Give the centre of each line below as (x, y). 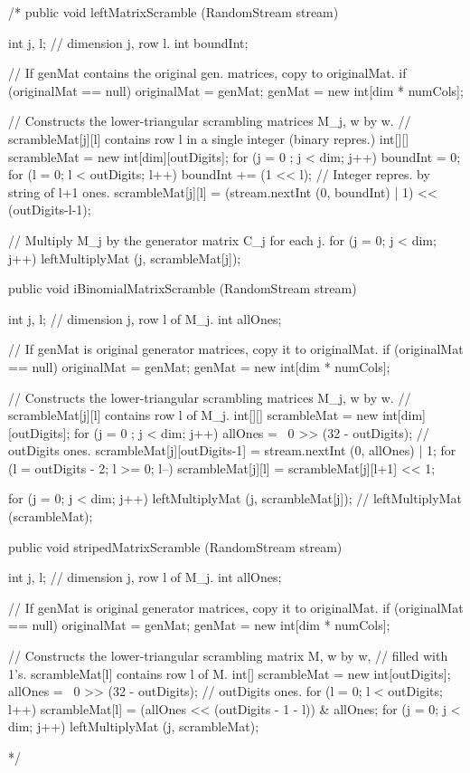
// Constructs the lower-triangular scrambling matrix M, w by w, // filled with (228, 656)
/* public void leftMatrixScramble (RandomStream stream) (174, 12)
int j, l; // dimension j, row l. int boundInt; (128, 42)
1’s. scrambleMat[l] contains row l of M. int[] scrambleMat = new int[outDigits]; (230, 673)
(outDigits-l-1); (50, 210)
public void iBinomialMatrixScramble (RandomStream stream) (183, 288)
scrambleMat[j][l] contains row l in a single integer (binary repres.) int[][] (209, 138)
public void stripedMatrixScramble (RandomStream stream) (175, 546)
